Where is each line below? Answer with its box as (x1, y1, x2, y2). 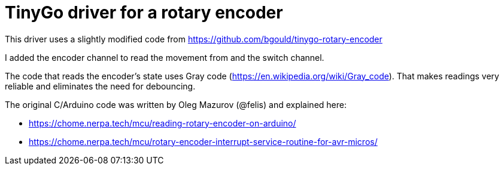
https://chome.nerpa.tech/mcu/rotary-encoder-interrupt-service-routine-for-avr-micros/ (29, 136, 378, 147)
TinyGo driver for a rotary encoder (5, 2, 283, 23)
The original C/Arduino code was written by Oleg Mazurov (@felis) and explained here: (5, 99, 347, 110)
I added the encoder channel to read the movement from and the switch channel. (5, 52, 324, 63)
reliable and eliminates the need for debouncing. (5, 81, 196, 91)
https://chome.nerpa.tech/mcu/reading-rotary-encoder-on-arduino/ (29, 118, 296, 128)
